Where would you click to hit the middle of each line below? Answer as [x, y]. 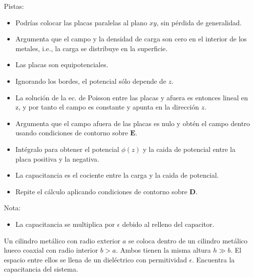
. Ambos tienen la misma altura [163, 250]
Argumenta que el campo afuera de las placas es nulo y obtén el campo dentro [133, 123]
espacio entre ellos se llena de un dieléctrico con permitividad [95, 259]
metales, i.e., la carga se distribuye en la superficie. [91, 48]
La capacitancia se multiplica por [65, 224]
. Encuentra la [213, 259]
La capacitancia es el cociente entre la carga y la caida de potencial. [117, 175]
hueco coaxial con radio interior [51, 250]
